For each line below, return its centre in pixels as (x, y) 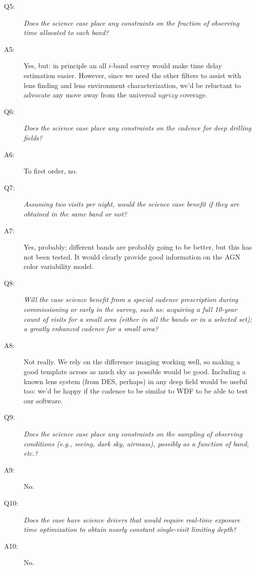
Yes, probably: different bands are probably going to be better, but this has (138, 247)
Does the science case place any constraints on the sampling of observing (133, 434)
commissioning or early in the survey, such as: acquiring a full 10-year (130, 309)
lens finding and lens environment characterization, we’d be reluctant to (132, 85)
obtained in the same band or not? (75, 213)
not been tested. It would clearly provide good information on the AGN (132, 256)
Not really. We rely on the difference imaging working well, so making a (132, 362)
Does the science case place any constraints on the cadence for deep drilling (138, 128)
